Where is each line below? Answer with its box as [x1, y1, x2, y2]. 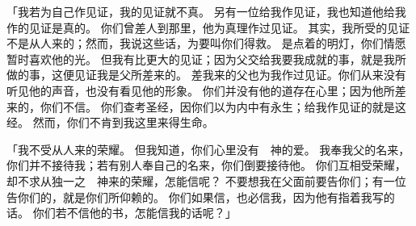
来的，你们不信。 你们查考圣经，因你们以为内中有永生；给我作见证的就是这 [6, 98, 406, 115]
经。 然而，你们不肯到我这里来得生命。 [6, 114, 214, 131]
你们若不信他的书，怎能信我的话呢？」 [32, 204, 237, 221]
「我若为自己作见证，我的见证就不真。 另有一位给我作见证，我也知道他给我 [6, 3, 406, 19]
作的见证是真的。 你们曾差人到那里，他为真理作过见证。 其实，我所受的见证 [6, 19, 410, 36]
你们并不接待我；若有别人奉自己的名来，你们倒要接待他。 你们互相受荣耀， [6, 157, 406, 174]
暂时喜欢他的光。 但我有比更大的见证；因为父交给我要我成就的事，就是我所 [6, 50, 406, 67]
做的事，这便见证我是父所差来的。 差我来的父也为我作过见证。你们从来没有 [6, 66, 406, 83]
